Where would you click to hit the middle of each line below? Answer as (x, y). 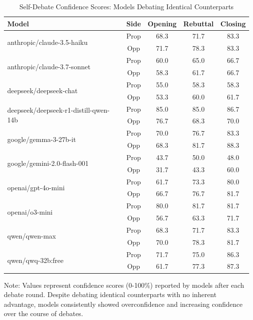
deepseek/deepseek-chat (43, 90)
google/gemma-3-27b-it (42, 139)
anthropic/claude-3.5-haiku (47, 42)
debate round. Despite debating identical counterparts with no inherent (110, 294)
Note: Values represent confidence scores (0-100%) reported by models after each (124, 285)
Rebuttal (199, 23)
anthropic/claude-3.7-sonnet (49, 66)
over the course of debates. (44, 313)
